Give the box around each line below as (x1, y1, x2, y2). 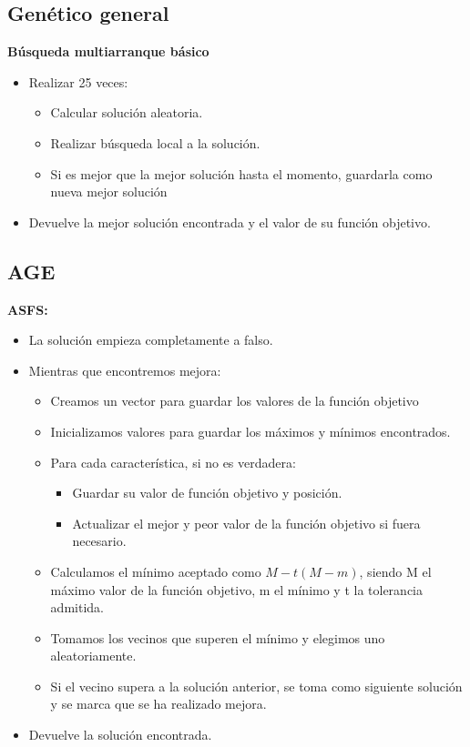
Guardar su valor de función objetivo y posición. (72, 483, 342, 502)
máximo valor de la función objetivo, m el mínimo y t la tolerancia (50, 580, 424, 599)
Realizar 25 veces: (28, 72, 128, 91)
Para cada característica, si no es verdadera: (50, 452, 296, 471)
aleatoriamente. (50, 646, 137, 665)
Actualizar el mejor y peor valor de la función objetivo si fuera (72, 513, 421, 532)
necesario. (72, 531, 127, 550)
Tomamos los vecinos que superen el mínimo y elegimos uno (50, 628, 385, 647)
